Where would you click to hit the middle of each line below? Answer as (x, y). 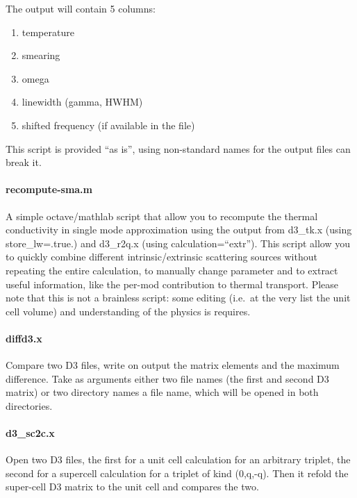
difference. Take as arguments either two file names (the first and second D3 (167, 378)
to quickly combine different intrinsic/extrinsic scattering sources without (161, 257)
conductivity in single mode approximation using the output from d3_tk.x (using (179, 230)
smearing (41, 55)
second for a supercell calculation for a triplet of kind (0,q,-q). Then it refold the (177, 473)
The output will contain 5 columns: (81, 8)
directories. (29, 405)
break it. (24, 162)
